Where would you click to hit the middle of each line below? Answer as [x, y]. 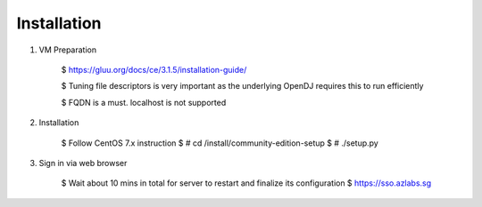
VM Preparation [68, 50]
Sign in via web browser [83, 163]
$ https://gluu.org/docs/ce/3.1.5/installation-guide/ [154, 69]
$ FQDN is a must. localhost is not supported [144, 102]
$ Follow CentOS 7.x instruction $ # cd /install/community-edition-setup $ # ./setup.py [220, 143]
